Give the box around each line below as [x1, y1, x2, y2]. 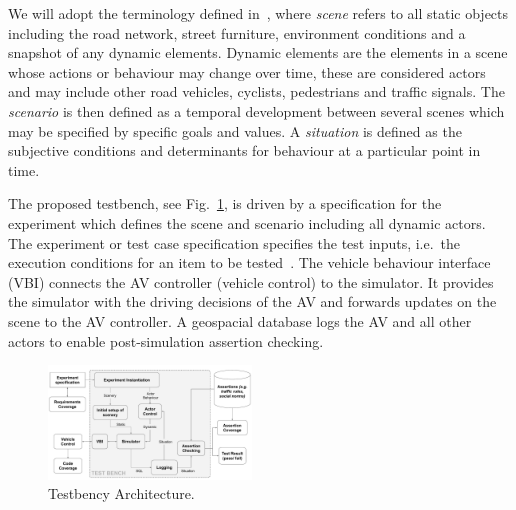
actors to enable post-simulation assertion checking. [8, 330, 324, 351]
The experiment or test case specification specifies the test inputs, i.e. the [8, 232, 461, 253]
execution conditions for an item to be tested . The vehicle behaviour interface [8, 252, 491, 273]
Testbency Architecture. [48, 483, 195, 504]
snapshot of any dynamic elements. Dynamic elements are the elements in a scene [8, 42, 508, 63]
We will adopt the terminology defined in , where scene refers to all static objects [8, 3, 509, 23]
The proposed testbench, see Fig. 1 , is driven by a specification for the [8, 193, 442, 214]
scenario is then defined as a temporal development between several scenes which [8, 100, 505, 121]
